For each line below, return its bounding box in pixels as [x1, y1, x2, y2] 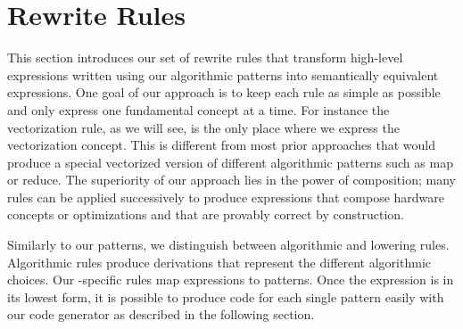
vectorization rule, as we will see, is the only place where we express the [7, 118, 400, 136]
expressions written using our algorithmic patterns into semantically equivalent [7, 65, 439, 84]
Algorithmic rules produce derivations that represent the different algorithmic [7, 252, 432, 271]
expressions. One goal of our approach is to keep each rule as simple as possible [7, 83, 441, 102]
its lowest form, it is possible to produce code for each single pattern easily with [7, 287, 444, 306]
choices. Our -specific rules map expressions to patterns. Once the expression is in [7, 270, 454, 289]
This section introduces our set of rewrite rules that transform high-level [7, 48, 403, 67]
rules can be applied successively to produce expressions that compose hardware [7, 187, 444, 206]
